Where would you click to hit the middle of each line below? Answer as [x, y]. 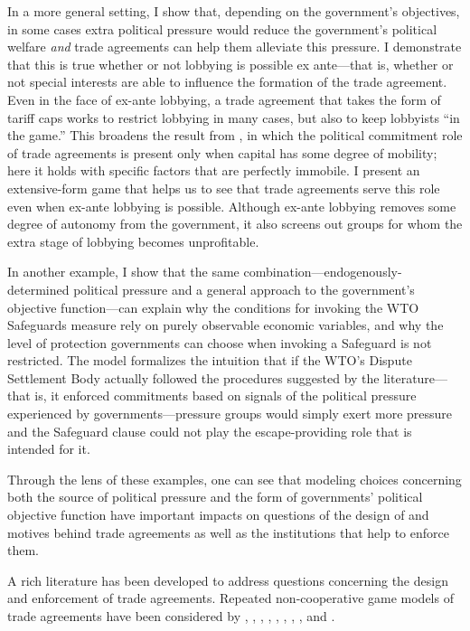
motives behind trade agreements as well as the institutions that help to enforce [228, 532]
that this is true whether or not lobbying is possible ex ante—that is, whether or [230, 64]
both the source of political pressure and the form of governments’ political [215, 497]
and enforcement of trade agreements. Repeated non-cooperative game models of [230, 598]
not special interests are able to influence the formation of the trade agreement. [227, 82]
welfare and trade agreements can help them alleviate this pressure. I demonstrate [235, 47]
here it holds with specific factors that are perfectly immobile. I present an [214, 170]
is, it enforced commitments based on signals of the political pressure [226, 396]
